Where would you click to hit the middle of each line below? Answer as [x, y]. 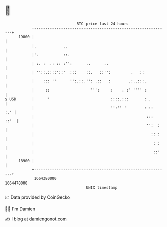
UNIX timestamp [102, 187]
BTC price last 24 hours [103, 24]
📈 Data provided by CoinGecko [37, 197]
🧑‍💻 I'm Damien [20, 209]
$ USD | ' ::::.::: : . [78, 99]
